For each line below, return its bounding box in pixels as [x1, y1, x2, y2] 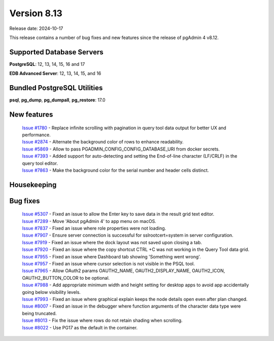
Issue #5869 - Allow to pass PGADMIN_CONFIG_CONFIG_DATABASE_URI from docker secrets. [22, 146, 220, 152]
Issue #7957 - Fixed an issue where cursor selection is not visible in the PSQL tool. [22, 261, 195, 267]
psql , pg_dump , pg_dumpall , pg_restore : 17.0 [9, 97, 106, 103]
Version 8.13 [9, 8, 63, 19]
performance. [22, 132, 51, 138]
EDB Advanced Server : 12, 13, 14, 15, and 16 [9, 70, 101, 77]
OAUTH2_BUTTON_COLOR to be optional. [22, 275, 110, 281]
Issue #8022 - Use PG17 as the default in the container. [22, 324, 138, 330]
